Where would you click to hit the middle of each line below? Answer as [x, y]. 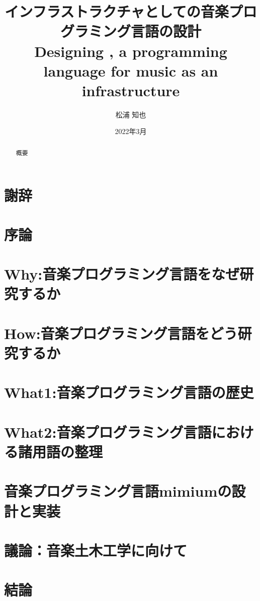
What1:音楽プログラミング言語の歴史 [129, 392]
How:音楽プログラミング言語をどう [121, 333]
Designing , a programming [131, 51]
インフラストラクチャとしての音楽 [117, 11]
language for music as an [131, 70]
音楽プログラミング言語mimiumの [118, 491]
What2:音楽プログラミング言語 [108, 431]
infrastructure [131, 90]
